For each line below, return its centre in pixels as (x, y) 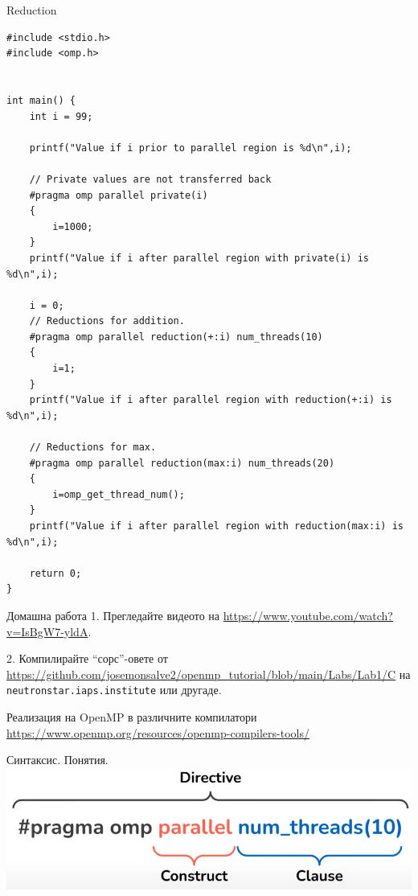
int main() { (41, 100)
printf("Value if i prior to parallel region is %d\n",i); (191, 148)
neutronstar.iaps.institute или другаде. (114, 690)
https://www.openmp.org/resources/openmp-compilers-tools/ (158, 732)
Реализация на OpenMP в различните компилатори (132, 717)
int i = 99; (61, 116)
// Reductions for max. (93, 448)
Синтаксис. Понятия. (57, 760)
